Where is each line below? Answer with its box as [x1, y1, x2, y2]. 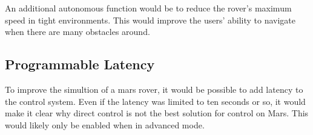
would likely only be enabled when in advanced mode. [5, 118, 205, 131]
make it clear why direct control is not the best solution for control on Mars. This [5, 107, 309, 119]
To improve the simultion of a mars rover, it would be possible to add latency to [5, 83, 303, 95]
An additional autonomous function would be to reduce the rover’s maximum [5, 2, 292, 14]
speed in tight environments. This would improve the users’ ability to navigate [5, 13, 296, 26]
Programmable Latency [5, 55, 155, 74]
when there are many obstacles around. [5, 25, 150, 38]
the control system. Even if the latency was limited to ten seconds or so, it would [5, 95, 306, 107]
